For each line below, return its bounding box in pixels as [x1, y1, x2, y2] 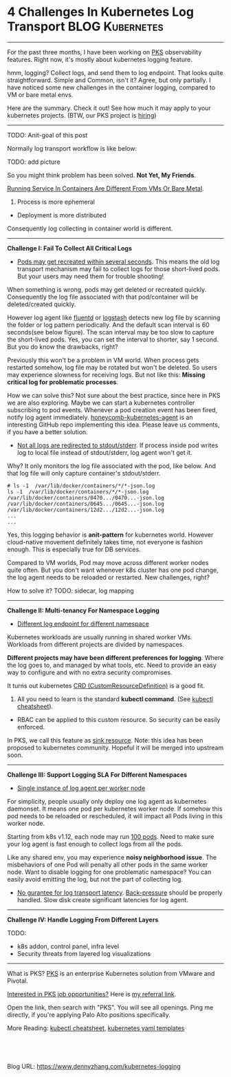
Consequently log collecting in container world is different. [7, 224, 173, 233]
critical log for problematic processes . [7, 378, 119, 386]
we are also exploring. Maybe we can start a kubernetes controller [7, 398, 195, 407]
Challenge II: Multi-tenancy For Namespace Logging [7, 606, 159, 615]
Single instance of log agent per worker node [16, 784, 146, 792]
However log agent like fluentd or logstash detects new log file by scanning [7, 313, 221, 321]
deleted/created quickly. [7, 300, 76, 308]
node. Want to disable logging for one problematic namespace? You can [7, 868, 212, 876]
